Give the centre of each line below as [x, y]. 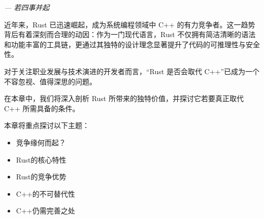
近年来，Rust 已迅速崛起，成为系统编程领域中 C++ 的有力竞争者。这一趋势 [130, 24]
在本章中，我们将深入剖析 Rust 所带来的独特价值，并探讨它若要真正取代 [124, 98]
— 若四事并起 [27, 7]
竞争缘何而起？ [41, 142]
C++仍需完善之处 [45, 211]
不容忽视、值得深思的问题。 [50, 81]
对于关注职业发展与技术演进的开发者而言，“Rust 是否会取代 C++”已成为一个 [132, 71]
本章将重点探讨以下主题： [47, 125]
